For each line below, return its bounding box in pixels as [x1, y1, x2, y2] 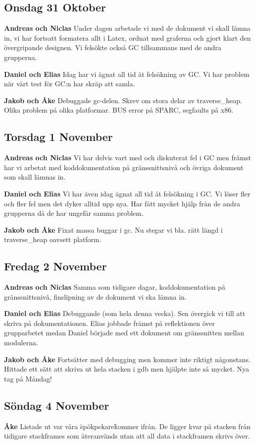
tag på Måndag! [4, 373, 52, 383]
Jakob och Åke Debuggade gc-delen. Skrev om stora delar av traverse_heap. [4, 95, 243, 105]
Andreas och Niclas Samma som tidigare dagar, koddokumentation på [4, 282, 225, 292]
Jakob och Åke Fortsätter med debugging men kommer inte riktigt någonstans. [4, 354, 251, 364]
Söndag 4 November [4, 397, 109, 413]
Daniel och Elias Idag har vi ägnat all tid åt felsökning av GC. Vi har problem [4, 68, 250, 79]
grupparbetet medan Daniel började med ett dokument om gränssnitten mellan [4, 327, 245, 338]
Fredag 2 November [4, 258, 107, 274]
